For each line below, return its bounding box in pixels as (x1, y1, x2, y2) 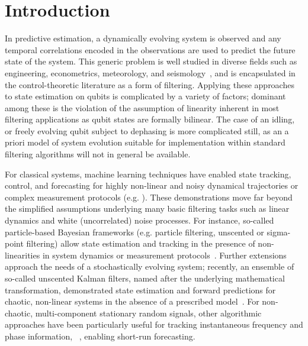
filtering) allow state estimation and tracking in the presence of (26, 237, 255, 250)
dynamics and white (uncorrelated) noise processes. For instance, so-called (5, 214, 274, 227)
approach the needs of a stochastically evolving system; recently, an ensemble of (5, 260, 294, 273)
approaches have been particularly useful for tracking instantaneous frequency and (5, 318, 303, 331)
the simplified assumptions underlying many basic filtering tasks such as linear (5, 202, 290, 215)
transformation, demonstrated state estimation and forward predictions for (5, 283, 276, 296)
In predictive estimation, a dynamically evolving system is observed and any (5, 32, 281, 44)
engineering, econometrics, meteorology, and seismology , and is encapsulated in (5, 66, 296, 79)
